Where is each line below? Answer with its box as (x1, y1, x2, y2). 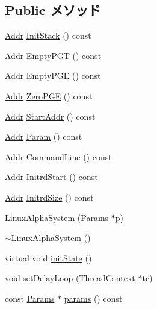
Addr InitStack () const (5, 29, 91, 42)
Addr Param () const (5, 130, 82, 143)
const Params (5, 292, 55, 304)
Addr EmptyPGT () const (5, 49, 102, 61)
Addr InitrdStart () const (5, 170, 98, 183)
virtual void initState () (5, 251, 92, 264)
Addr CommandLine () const (5, 150, 112, 163)
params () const (64, 292, 123, 304)
